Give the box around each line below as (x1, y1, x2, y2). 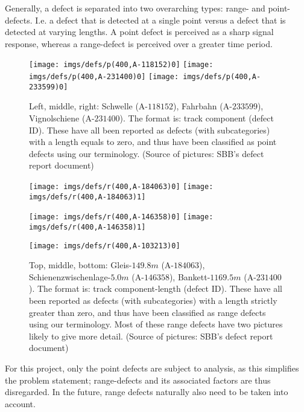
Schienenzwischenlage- (29, 270, 111, 283)
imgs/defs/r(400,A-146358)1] (29, 222, 146, 231)
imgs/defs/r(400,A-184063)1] (29, 192, 146, 201)
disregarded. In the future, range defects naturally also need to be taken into (5, 385, 288, 398)
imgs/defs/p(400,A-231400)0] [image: (29, 72, 179, 82)
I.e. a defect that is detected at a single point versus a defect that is (35, 13, 286, 26)
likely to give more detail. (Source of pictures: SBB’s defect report (29, 329, 273, 342)
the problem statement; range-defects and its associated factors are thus (5, 373, 271, 386)
